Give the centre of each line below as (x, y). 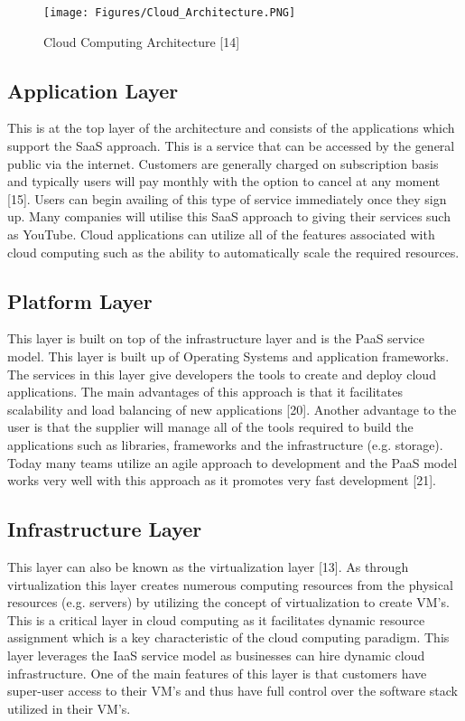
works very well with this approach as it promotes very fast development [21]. (222, 480)
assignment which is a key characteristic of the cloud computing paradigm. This (228, 637)
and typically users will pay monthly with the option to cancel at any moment (224, 181)
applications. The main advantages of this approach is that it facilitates (205, 392)
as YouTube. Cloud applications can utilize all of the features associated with (221, 234)
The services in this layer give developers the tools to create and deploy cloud (222, 374)
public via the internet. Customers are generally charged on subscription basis (223, 163)
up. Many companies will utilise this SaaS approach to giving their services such (229, 216)
